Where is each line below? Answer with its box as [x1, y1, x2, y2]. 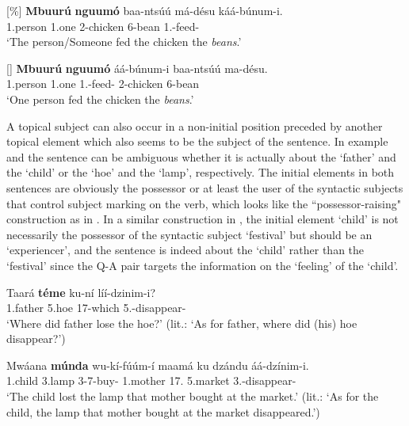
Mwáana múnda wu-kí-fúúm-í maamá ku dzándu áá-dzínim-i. [6, 356, 309, 373]
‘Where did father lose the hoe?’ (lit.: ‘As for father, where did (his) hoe [6, 314, 357, 331]
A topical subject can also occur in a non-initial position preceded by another [6, 117, 383, 134]
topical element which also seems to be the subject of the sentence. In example [6, 133, 388, 150]
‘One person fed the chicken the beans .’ [6, 90, 194, 107]
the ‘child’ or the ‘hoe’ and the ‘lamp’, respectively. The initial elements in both [6, 164, 395, 181]
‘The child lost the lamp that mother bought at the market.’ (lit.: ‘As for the [6, 388, 379, 405]
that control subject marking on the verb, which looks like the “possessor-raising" [6, 195, 401, 211]
